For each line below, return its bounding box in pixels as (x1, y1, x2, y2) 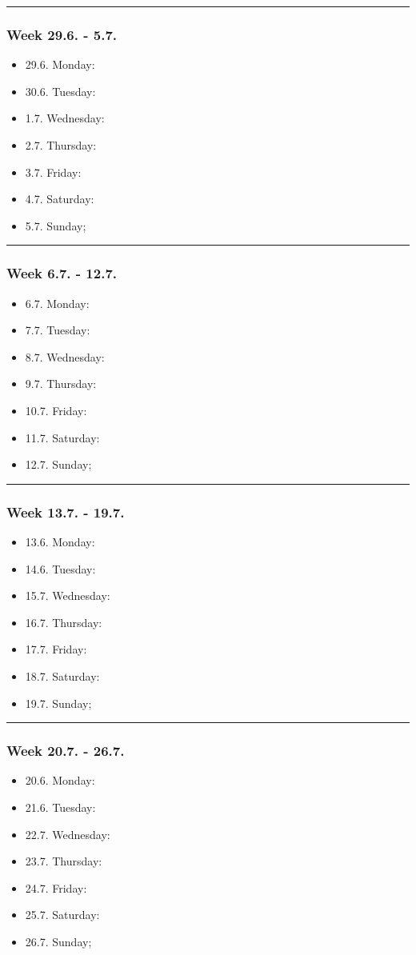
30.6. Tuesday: (25, 82, 96, 99)
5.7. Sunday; (25, 217, 86, 234)
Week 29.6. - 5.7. (6, 24, 118, 44)
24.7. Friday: (25, 879, 87, 896)
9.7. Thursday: (25, 375, 97, 392)
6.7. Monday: (25, 294, 90, 311)
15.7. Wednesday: (25, 587, 110, 604)
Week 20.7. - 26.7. (6, 741, 125, 761)
